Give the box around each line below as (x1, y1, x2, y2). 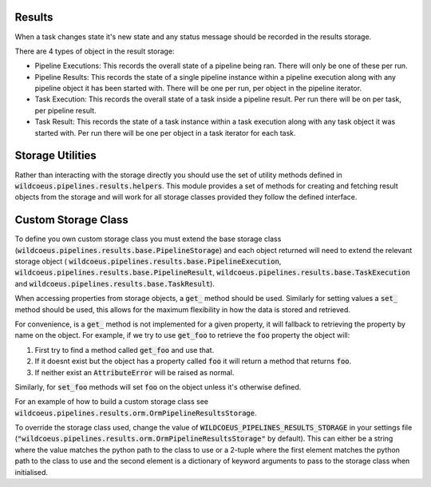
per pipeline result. (34, 105, 97, 115)
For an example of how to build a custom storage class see (14, 397, 209, 406)
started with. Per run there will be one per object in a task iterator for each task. (34, 128, 296, 137)
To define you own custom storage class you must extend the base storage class (14, 234, 282, 243)
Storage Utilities (14, 148, 97, 163)
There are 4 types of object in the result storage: (14, 46, 175, 56)
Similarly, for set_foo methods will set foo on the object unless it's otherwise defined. (14, 382, 302, 391)
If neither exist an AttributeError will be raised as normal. (34, 367, 235, 377)
